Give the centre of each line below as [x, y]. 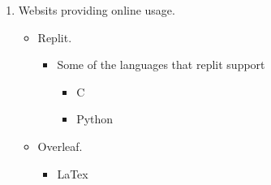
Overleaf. [60, 146]
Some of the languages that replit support [161, 65]
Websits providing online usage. [97, 10]
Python [95, 119]
